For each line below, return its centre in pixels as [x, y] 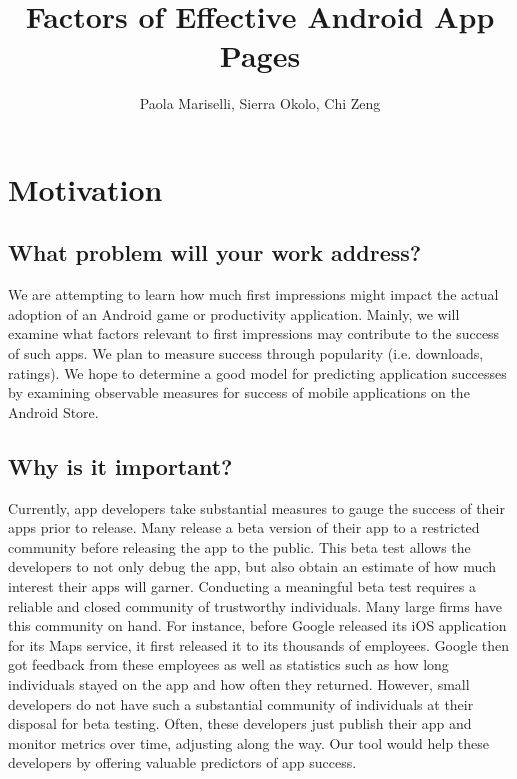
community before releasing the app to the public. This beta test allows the [239, 546]
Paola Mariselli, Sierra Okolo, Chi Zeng [260, 103]
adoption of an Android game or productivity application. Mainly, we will [234, 313]
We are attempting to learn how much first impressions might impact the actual [253, 294]
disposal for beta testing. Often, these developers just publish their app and [240, 723]
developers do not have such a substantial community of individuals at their [241, 703]
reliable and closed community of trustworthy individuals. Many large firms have [255, 605]
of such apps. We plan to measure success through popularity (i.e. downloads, [246, 353]
